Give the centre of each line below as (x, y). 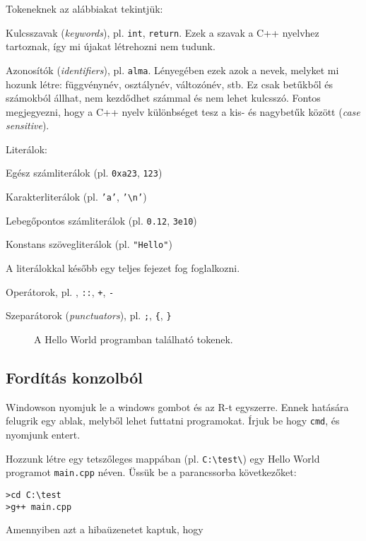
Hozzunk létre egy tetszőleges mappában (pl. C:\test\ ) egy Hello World (163, 458)
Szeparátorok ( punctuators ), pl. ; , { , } (89, 315)
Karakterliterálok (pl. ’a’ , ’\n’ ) (76, 197)
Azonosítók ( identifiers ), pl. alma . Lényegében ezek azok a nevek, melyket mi (172, 70)
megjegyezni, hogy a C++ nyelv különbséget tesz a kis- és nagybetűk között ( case (183, 111)
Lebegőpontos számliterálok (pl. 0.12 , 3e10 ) (101, 220)
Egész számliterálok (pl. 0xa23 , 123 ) (84, 173)
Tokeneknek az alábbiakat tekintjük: (84, 8)
